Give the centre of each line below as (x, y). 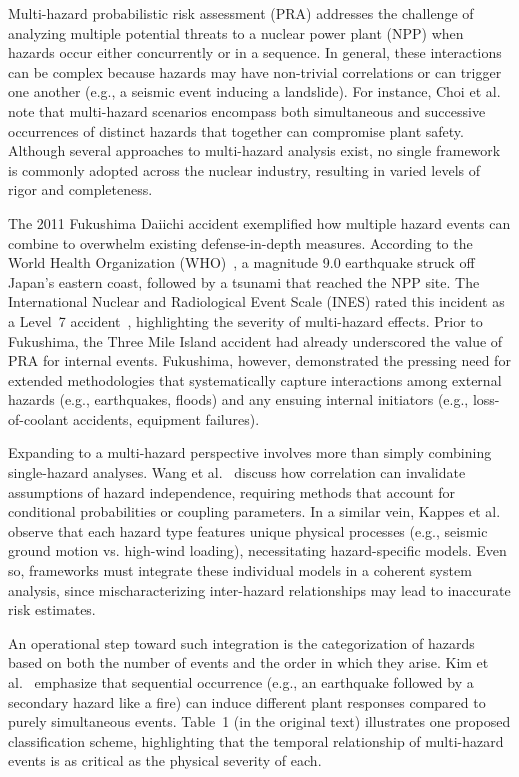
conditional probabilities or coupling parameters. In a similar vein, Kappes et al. (254, 511)
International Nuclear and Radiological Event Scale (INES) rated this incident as (256, 301)
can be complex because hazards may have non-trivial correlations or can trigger (255, 71)
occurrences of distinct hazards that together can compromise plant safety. (236, 130)
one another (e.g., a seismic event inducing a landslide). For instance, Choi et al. (254, 91)
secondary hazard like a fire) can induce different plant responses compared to (247, 701)
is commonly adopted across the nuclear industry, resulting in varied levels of (244, 169)
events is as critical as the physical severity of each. (165, 760)
